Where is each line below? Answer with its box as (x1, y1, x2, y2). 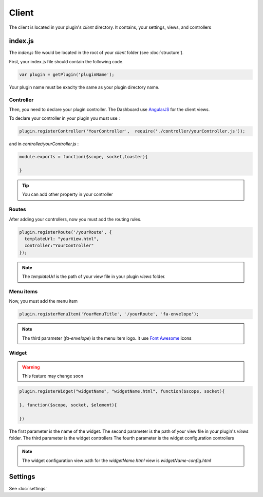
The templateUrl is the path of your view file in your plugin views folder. (22, 274, 166, 279)
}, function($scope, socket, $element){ (19, 402, 117, 407)
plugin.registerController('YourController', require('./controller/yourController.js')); (19, 129, 245, 134)
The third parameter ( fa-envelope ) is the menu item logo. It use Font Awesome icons (22, 335, 192, 341)
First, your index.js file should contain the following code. (9, 58, 124, 64)
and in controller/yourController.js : (9, 141, 79, 147)
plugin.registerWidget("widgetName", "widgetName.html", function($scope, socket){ (19, 388, 225, 394)
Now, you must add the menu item (9, 298, 78, 304)
